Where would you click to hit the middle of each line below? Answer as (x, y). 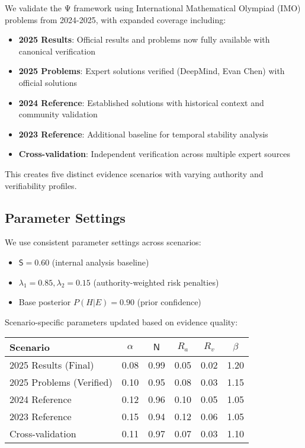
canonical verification (57, 51)
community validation (58, 114)
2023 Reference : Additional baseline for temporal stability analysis (143, 134)
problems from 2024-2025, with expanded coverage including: (115, 19)
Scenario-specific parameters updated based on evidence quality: (121, 321)
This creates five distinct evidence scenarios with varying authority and (134, 173)
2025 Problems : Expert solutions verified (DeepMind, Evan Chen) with (152, 71)
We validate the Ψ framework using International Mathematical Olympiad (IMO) (153, 8)
